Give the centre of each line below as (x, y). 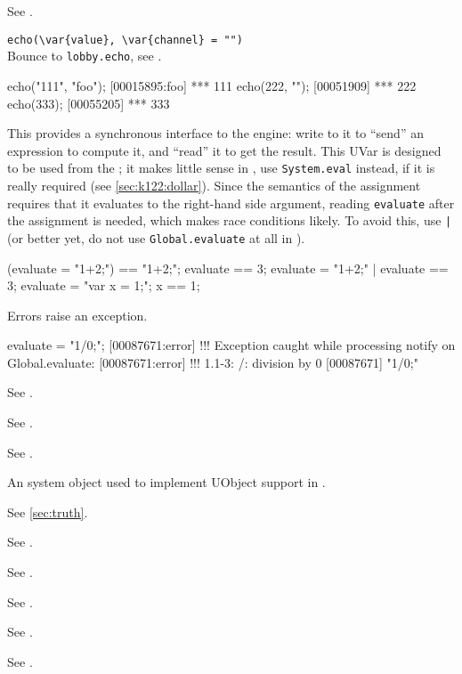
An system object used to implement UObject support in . (166, 482)
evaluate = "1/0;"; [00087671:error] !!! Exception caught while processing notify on (231, 345)
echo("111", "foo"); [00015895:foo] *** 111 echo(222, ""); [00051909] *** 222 (212, 85)
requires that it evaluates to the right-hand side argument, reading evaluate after (231, 203)
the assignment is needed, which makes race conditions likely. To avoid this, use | (230, 220)
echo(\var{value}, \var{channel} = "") (125, 40)
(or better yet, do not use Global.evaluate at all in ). (156, 237)
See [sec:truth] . (48, 512)
